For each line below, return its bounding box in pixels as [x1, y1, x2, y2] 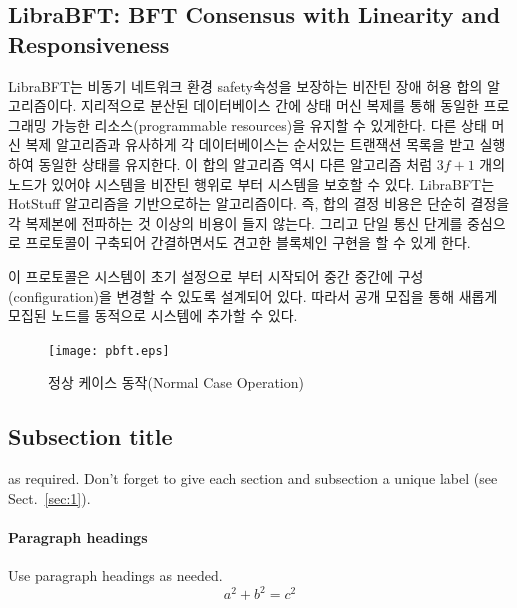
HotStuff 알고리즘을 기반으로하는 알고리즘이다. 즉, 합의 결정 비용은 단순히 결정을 [8, 193, 510, 214]
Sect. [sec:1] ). [8, 487, 91, 508]
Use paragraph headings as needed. [8, 565, 223, 586]
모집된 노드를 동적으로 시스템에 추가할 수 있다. [8, 305, 298, 326]
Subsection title [8, 421, 173, 452]
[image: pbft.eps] [48, 343, 170, 358]
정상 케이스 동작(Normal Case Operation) [48, 372, 304, 393]
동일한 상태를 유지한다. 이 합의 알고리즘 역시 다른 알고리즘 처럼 [38, 153, 433, 174]
